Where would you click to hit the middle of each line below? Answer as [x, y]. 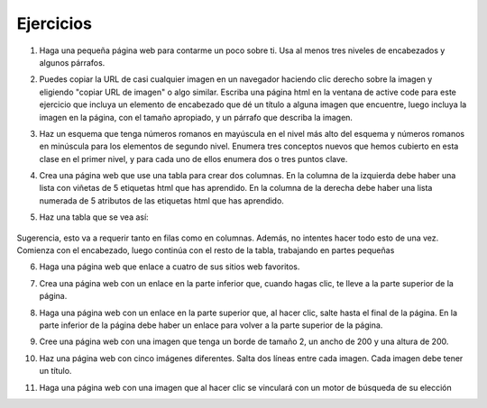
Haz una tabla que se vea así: [94, 217]
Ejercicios [54, 23]
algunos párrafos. [72, 62]
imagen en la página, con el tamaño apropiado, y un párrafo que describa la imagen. [196, 117]
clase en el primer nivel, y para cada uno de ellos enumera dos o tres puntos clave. [193, 159]
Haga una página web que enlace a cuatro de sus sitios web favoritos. [170, 267]
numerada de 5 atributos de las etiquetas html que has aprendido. [161, 200]
